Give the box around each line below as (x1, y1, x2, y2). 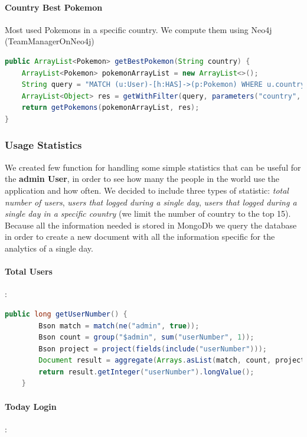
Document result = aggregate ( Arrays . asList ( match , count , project (38, 356, 305, 365)
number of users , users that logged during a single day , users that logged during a (5, 195, 297, 208)
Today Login (5, 400, 57, 412)
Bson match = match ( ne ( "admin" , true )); (38, 321, 200, 330)
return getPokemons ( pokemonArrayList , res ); (21, 103, 200, 112)
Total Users (5, 265, 53, 278)
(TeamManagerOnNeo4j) (5, 35, 94, 47)
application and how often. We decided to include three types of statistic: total (5, 184, 289, 196)
